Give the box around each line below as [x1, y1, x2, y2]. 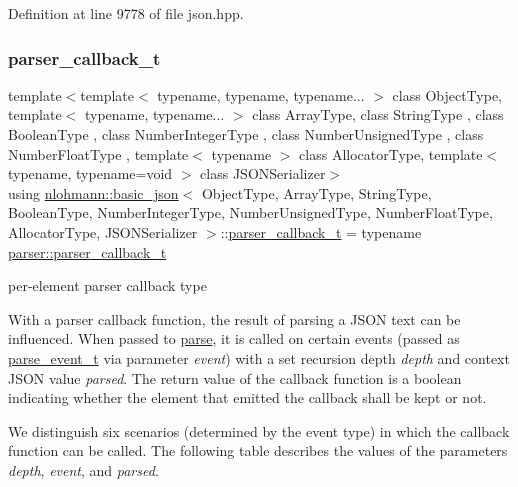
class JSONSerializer [200, 163, 326, 184]
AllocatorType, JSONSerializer [8, 221, 198, 242]
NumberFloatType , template [8, 143, 189, 164]
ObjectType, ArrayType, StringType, [201, 182, 432, 203]
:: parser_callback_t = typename [220, 221, 422, 242]
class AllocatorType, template [299, 143, 483, 164]
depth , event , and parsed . [8, 459, 159, 480]
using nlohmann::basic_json [8, 182, 179, 203]
